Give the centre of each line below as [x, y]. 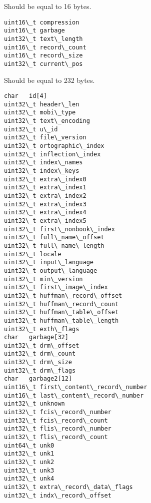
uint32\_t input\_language [49, 262]
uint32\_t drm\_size [38, 362]
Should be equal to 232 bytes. [49, 80]
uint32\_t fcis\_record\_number [58, 412]
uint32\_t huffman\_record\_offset [63, 295]
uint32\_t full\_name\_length [54, 246]
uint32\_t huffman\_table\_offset [61, 312]
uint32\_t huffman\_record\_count [61, 304]
